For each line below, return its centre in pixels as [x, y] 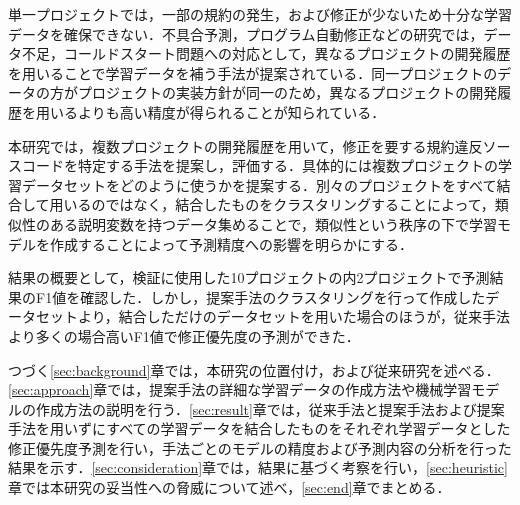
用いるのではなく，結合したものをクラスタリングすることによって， [272, 204]
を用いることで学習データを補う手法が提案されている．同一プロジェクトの [253, 72]
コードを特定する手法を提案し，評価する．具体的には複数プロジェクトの [259, 165]
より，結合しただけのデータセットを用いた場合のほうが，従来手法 [293, 316]
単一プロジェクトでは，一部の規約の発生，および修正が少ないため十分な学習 [260, 14]
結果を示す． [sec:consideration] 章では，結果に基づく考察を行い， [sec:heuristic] [258, 467]
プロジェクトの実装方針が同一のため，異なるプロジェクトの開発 [287, 92]
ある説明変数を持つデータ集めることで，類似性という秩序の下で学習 [273, 223]
